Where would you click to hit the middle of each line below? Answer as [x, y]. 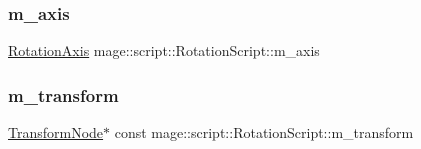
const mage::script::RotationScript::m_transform [264, 132]
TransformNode [56, 132]
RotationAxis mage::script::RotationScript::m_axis [164, 50]
